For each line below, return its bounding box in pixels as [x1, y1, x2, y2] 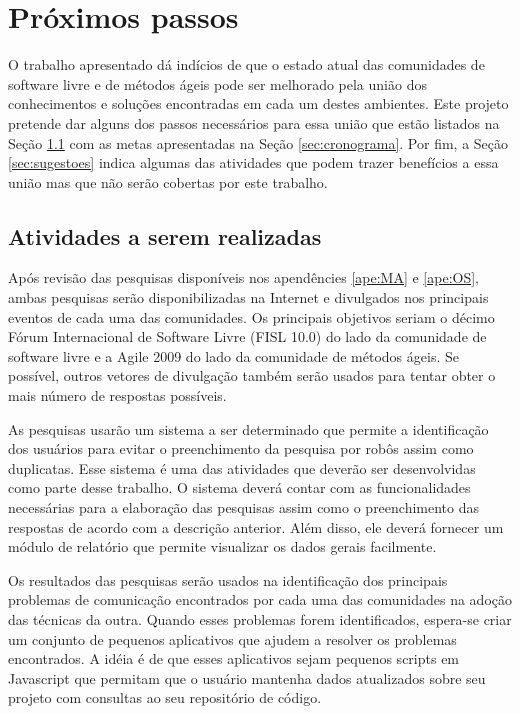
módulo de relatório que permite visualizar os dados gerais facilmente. [8, 536, 437, 557]
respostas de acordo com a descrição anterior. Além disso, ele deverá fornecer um [8, 516, 504, 537]
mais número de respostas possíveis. [8, 385, 227, 406]
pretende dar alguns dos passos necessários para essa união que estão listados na [8, 112, 500, 133]
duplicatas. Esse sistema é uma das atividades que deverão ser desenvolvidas [8, 457, 476, 478]
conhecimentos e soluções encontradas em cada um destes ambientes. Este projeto [8, 93, 509, 114]
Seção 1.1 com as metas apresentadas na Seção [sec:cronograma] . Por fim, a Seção [8, 132, 509, 153]
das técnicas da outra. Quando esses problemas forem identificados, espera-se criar [8, 608, 512, 629]
